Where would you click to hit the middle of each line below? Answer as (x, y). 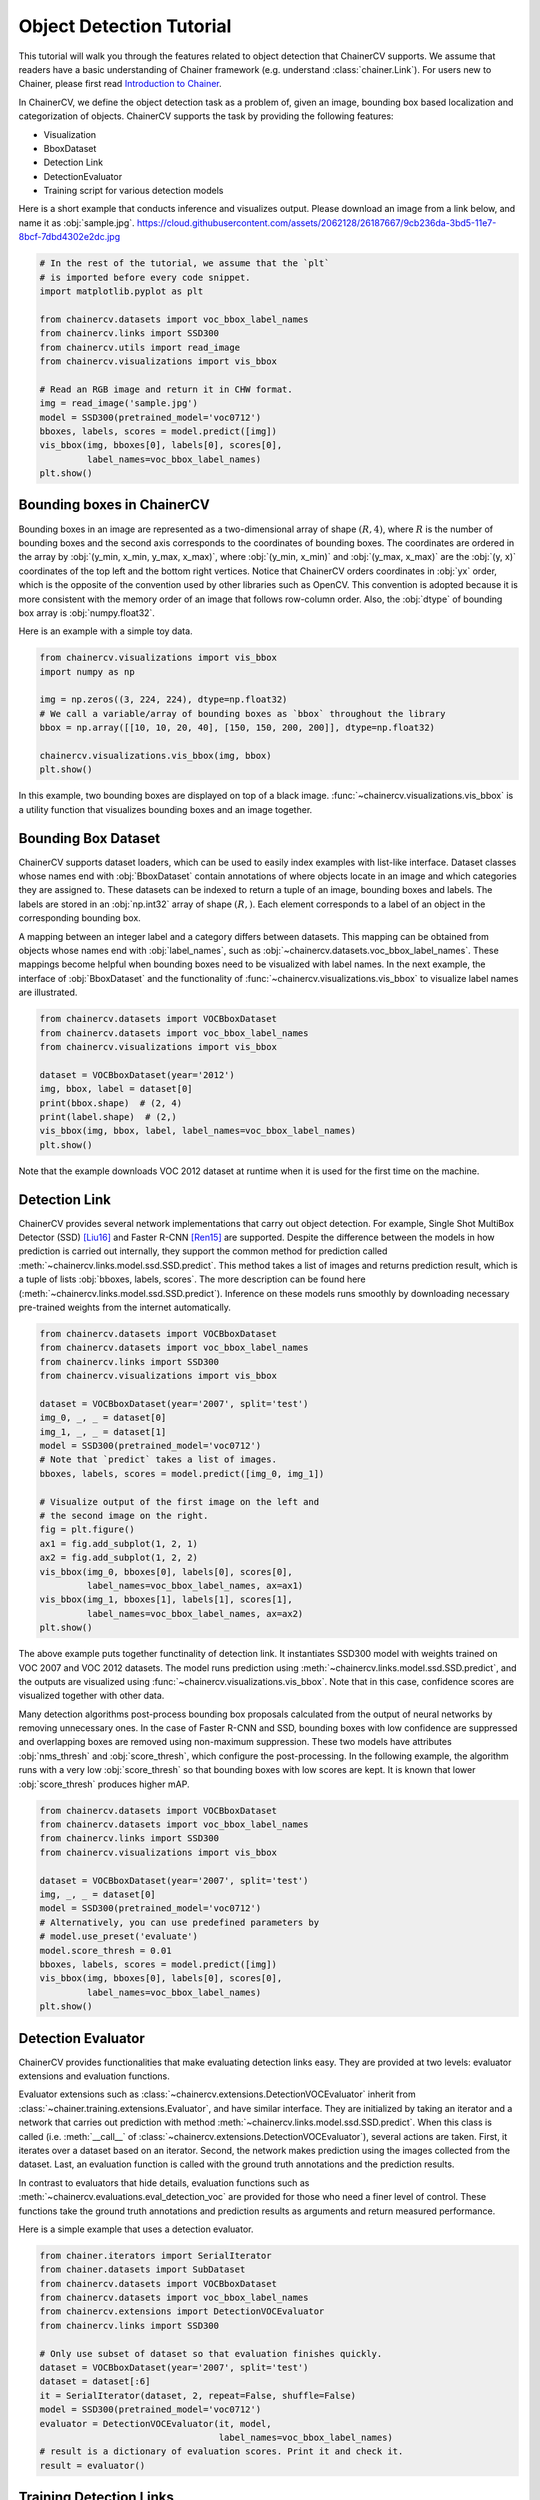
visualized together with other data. (91, 1696)
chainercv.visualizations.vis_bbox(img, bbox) (155, 756)
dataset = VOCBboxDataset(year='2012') (137, 1074)
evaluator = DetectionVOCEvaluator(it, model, (155, 2423)
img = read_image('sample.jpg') (119, 403)
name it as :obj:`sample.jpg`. (76, 222)
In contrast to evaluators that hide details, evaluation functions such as (164, 2182)
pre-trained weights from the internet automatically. (125, 1307)
